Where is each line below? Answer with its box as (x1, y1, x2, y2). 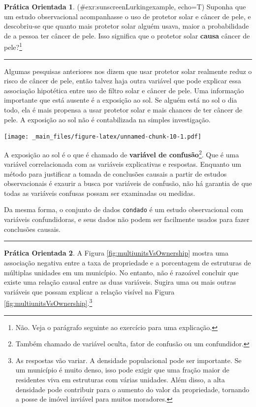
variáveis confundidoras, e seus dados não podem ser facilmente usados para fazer (4, 214, 250, 224)
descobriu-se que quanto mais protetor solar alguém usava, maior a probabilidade (4, 21, 249, 31)
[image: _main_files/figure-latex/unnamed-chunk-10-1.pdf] (4, 133, 201, 141)
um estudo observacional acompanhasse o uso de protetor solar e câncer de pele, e (4, 11, 251, 21)
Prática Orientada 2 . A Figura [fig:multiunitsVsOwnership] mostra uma (4, 248, 228, 258)
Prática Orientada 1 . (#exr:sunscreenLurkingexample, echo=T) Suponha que (4, 1, 246, 11)
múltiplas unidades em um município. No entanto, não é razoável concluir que (4, 267, 239, 277)
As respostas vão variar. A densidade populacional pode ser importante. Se (15, 355, 242, 365)
